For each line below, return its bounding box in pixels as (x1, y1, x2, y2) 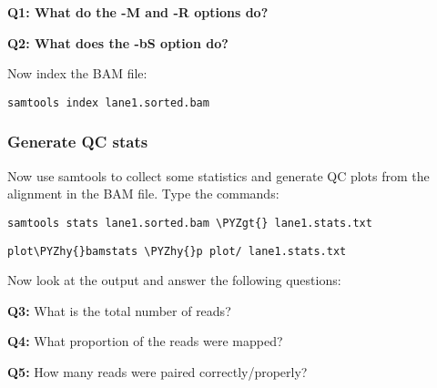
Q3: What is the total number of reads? (7, 301, 231, 320)
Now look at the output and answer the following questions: (7, 271, 341, 290)
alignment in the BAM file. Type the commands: (7, 184, 279, 203)
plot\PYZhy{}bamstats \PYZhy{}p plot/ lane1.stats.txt (7, 244, 347, 258)
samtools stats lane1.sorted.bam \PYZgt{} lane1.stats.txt (7, 216, 372, 230)
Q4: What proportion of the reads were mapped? (7, 332, 283, 351)
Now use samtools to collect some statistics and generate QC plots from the (7, 166, 430, 185)
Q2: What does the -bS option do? (7, 33, 229, 52)
